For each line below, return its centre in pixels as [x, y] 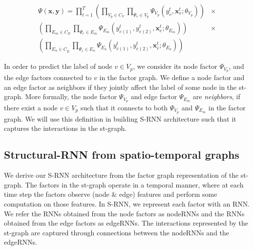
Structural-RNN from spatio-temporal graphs [122, 155]
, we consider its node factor [175, 66]
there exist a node [31, 107]
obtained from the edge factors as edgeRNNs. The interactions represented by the [126, 223]
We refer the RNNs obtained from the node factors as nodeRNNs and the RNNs [124, 213]
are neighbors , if [216, 96]
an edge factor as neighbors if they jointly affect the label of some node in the [120, 87]
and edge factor [154, 96]
